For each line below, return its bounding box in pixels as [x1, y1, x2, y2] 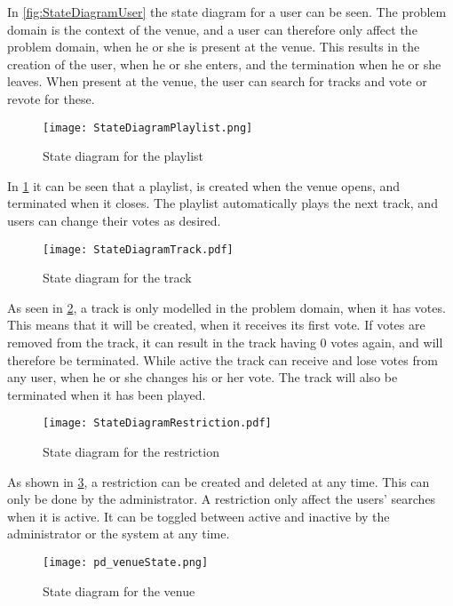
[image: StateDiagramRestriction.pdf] [43, 417, 272, 430]
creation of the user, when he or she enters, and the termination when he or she [7, 54, 441, 73]
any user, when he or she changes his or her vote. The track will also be [7, 368, 398, 387]
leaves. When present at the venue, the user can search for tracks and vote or [7, 72, 427, 91]
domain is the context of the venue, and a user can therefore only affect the [7, 20, 417, 38]
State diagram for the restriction [43, 443, 219, 461]
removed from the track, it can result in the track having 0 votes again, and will [7, 333, 443, 352]
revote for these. [7, 89, 95, 108]
